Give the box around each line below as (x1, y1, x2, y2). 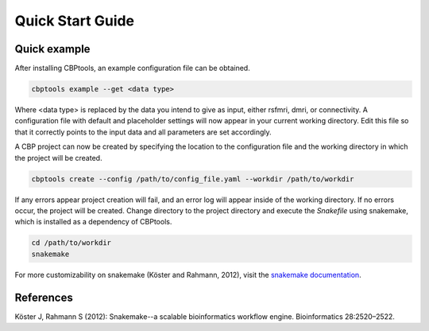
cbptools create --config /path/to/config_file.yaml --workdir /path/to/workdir (31, 174, 354, 183)
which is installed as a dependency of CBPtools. (14, 217, 172, 227)
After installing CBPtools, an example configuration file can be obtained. (14, 64, 250, 73)
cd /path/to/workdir (31, 239, 111, 247)
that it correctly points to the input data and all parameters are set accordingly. (14, 127, 272, 137)
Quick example (14, 42, 91, 56)
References (14, 290, 73, 304)
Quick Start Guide (14, 12, 135, 29)
